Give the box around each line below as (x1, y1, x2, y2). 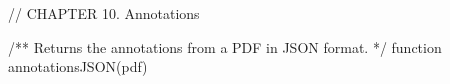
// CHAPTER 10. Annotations (8, 3, 200, 23)
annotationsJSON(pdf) (8, 56, 148, 77)
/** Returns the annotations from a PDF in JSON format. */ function (8, 36, 442, 57)
